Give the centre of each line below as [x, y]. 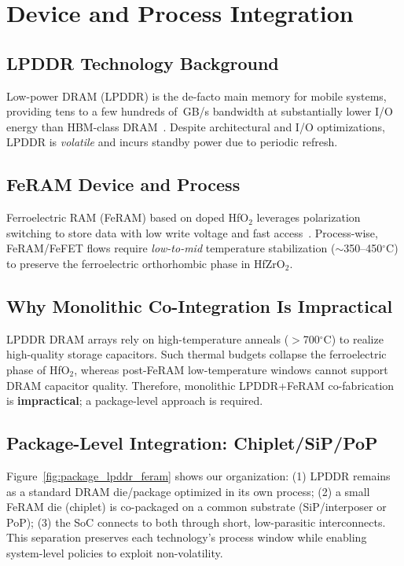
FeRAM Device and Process [123, 184]
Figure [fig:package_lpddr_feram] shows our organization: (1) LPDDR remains [198, 475]
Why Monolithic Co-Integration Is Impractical [200, 305]
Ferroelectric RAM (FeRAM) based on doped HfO [128, 217]
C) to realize [353, 338]
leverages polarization [309, 217]
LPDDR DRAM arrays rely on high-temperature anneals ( [148, 338]
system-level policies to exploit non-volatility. [115, 552]
